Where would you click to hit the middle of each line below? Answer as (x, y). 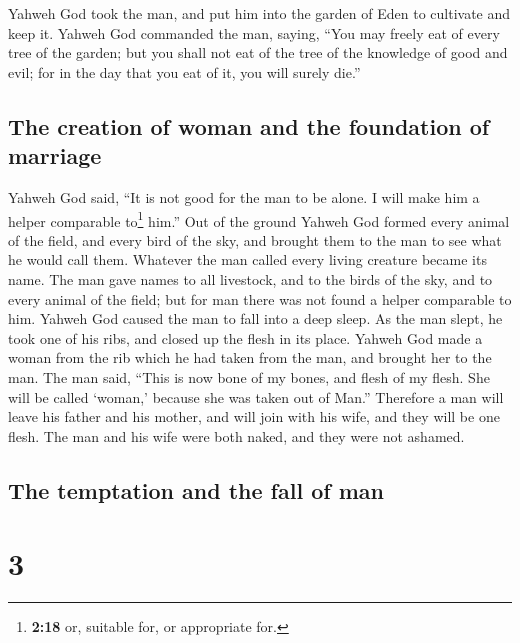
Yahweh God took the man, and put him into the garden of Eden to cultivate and (259, 13)
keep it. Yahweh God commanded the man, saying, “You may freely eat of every (254, 32)
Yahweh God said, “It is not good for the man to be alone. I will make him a (244, 196)
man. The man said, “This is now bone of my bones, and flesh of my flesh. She (249, 376)
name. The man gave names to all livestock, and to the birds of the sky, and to (250, 279)
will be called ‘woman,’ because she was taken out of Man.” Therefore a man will (256, 396)
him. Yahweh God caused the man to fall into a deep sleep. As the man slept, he (255, 318)
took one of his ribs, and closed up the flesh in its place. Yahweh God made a (245, 337)
